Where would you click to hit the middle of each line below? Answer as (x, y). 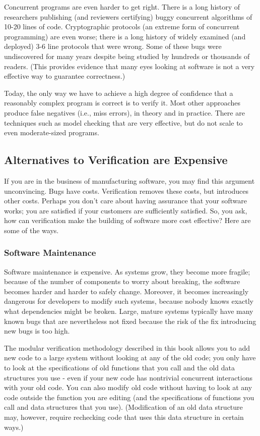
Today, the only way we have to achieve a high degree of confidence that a (119, 93)
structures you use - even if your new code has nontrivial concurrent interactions (128, 377)
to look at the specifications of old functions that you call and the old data (119, 368)
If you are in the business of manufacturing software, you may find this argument (129, 180)
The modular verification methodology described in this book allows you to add (127, 347)
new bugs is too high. (37, 331)
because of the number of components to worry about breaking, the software (122, 281)
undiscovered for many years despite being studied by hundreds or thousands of (127, 56)
